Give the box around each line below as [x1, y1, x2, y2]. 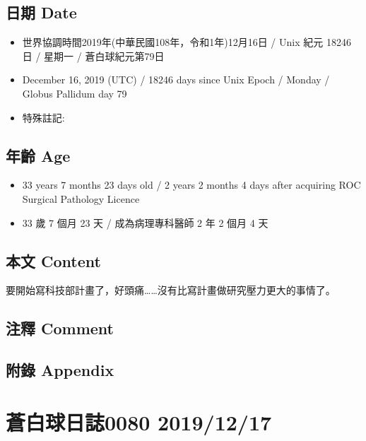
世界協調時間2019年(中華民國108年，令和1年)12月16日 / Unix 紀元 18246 [22, 35, 351, 49]
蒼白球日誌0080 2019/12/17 [6, 407, 272, 436]
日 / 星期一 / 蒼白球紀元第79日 [22, 48, 165, 63]
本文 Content [6, 249, 101, 271]
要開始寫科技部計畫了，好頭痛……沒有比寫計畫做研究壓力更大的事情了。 [6, 283, 336, 298]
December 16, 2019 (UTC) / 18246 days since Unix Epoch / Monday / [22, 72, 330, 87]
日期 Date [6, 1, 77, 23]
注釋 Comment [6, 317, 114, 339]
